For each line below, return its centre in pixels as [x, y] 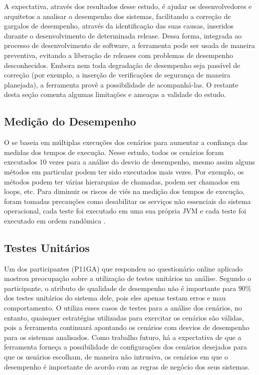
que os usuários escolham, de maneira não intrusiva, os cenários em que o [116, 357]
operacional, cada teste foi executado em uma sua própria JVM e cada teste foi [125, 211]
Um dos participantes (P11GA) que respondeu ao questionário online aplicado [124, 268]
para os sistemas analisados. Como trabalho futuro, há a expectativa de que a [123, 337]
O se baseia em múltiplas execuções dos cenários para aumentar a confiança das [126, 142]
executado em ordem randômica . [55, 220]
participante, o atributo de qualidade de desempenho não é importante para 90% [128, 288]
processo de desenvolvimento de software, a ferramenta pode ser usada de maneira [129, 45]
